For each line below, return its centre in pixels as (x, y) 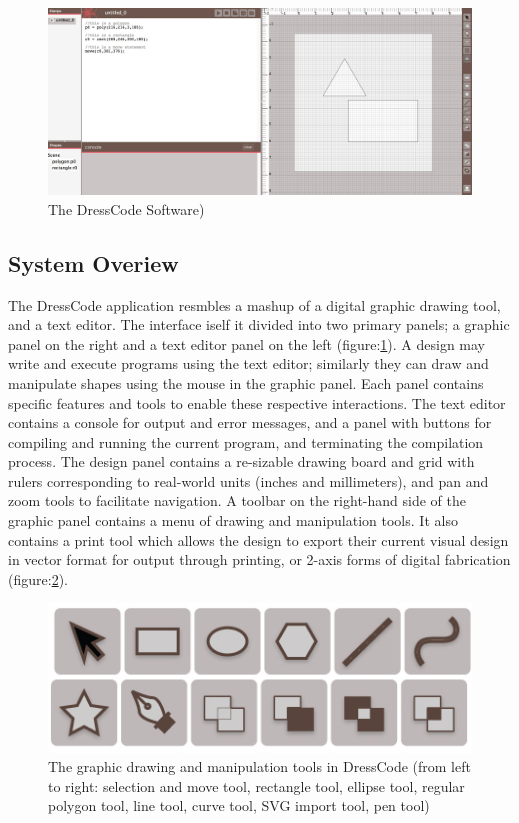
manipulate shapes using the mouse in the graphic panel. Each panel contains (246, 382)
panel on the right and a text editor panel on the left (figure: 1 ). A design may (247, 343)
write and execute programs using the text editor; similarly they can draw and (248, 363)
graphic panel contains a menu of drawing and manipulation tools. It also (233, 520)
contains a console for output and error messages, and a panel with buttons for (250, 422)
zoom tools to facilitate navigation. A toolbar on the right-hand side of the (237, 500)
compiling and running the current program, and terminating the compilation (246, 441)
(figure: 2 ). (38, 578)
